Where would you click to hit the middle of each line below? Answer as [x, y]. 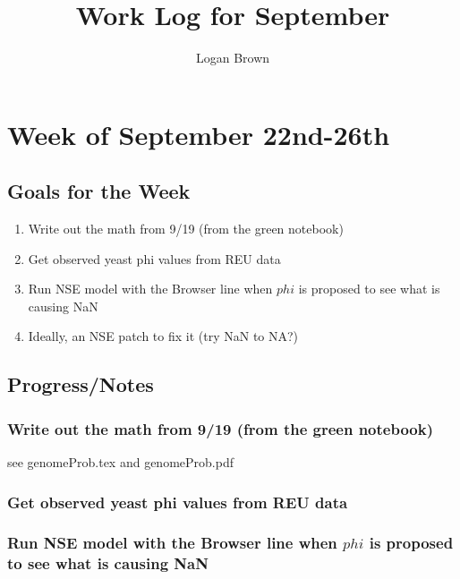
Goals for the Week [99, 191]
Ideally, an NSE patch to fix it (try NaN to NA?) [163, 336]
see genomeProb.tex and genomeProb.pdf [120, 462]
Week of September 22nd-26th [199, 134]
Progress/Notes [81, 384]
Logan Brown [233, 58]
